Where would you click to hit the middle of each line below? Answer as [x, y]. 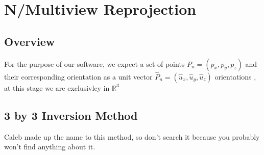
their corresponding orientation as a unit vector [78, 76]
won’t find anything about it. [50, 147]
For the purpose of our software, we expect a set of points [94, 63]
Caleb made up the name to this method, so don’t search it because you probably [132, 136]
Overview [30, 41]
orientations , [235, 76]
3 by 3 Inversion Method [71, 115]
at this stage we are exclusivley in [57, 87]
